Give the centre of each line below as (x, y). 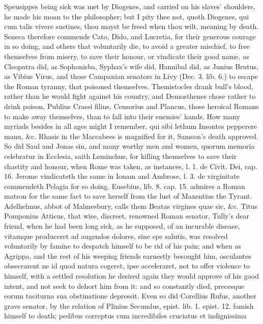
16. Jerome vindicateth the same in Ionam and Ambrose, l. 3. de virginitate (122, 176)
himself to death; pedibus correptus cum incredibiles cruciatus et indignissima (125, 316)
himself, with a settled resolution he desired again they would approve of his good (132, 276)
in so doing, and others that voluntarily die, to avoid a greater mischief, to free (127, 46)
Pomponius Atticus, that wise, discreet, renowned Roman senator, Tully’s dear (127, 216)
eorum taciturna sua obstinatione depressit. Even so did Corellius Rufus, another (130, 296)
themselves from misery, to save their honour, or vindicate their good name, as (127, 56)
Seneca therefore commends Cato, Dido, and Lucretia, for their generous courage (130, 36)
